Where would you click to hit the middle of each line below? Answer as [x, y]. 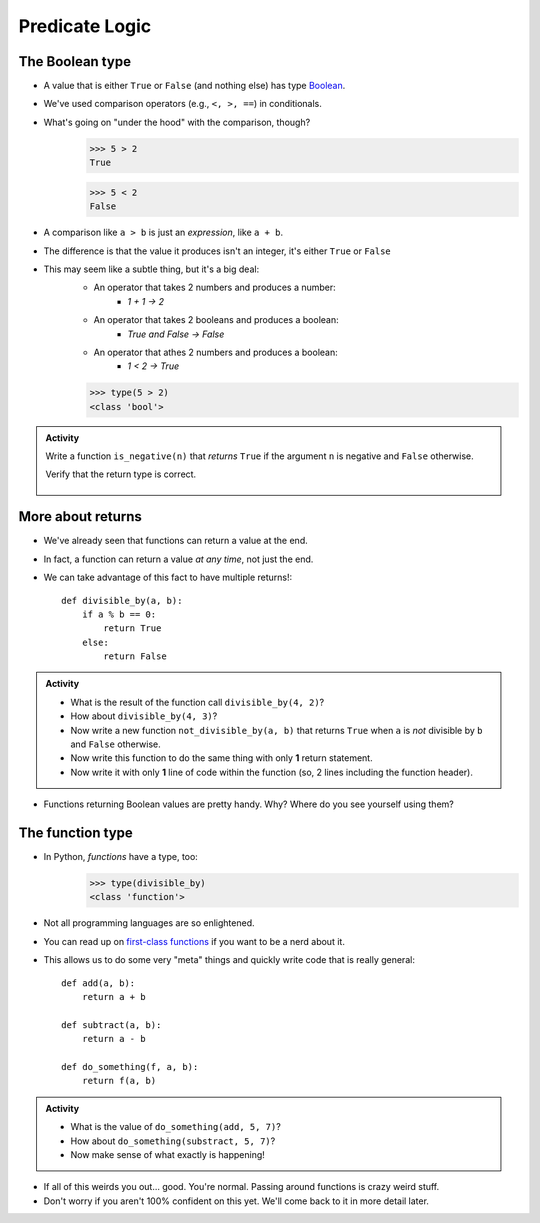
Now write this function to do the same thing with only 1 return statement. [222, 758]
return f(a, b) [119, 1081]
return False [135, 656]
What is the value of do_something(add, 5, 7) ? [176, 1127]
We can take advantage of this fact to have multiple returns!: [168, 577]
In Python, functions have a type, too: [121, 857]
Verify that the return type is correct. [121, 474]
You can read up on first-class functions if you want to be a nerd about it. [194, 941]
